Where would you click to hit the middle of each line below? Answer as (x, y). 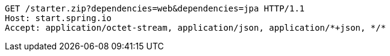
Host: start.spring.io (58, 18)
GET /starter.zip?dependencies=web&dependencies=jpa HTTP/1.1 (155, 8)
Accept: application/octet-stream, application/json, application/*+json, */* (196, 28)
